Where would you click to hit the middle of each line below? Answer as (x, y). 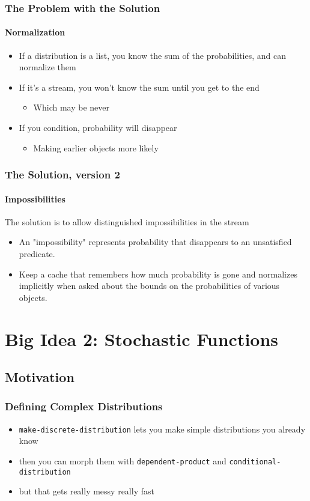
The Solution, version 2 (62, 175)
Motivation (40, 377)
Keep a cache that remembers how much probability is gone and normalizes (158, 274)
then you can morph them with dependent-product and (123, 461)
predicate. (37, 254)
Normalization (35, 32)
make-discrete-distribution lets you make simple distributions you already (162, 429)
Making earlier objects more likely (96, 147)
